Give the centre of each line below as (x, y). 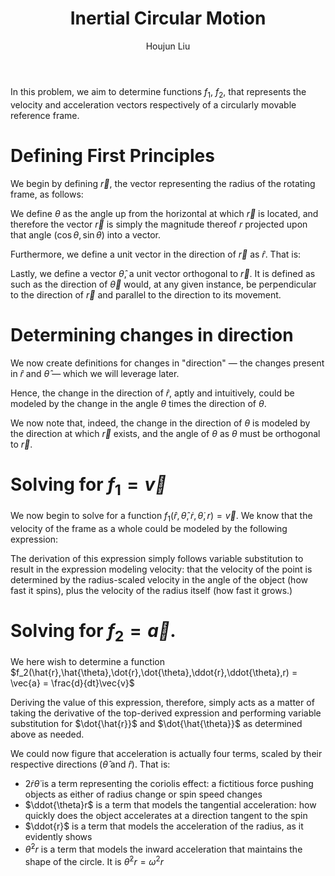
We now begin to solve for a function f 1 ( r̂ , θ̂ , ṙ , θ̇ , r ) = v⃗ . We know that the (161, 517)
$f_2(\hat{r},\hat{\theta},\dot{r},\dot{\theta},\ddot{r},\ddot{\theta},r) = (154, 673)
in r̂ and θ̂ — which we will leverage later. (95, 373)
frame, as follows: (47, 194)
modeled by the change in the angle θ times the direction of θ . (138, 403)
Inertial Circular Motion (168, 18)
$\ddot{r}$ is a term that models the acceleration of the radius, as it (164, 826)
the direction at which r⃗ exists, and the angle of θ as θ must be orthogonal (165, 433)
